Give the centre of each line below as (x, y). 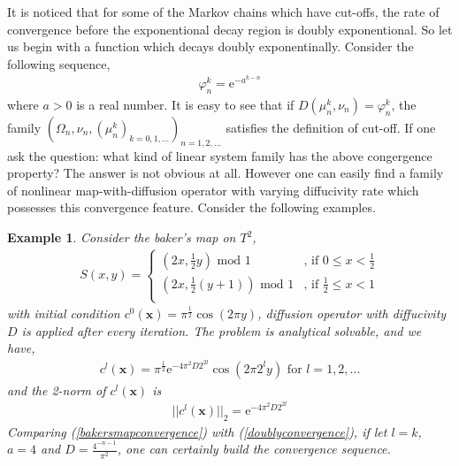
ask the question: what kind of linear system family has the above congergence (220, 155)
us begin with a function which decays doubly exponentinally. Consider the (210, 46)
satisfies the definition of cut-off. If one (331, 127)
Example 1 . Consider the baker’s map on (122, 237)
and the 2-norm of (57, 390)
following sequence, (59, 63)
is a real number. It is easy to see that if (185, 104)
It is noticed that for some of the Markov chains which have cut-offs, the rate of (223, 11)
